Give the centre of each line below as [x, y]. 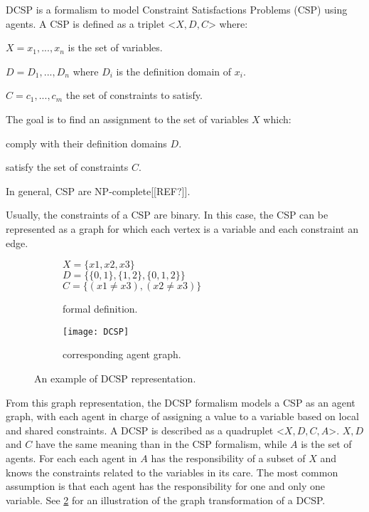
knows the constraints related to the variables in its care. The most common [172, 472]
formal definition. [100, 309]
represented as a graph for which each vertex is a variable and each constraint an [182, 228]
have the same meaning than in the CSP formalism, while [161, 444]
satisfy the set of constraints [67, 167]
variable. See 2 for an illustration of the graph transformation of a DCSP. [166, 500]
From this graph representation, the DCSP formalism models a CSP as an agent [181, 402]
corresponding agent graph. [122, 354]
